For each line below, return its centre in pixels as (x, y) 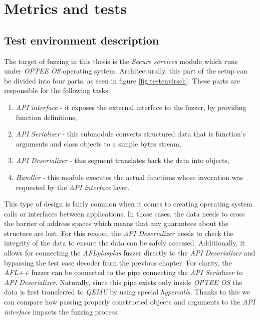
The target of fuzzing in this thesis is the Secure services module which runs (121, 61)
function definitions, (46, 117)
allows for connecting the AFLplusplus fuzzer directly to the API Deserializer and (130, 253)
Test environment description (82, 40)
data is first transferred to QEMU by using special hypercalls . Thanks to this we (127, 292)
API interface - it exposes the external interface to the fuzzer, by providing (131, 107)
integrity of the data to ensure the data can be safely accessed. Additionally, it (124, 243)
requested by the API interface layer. (73, 187)
